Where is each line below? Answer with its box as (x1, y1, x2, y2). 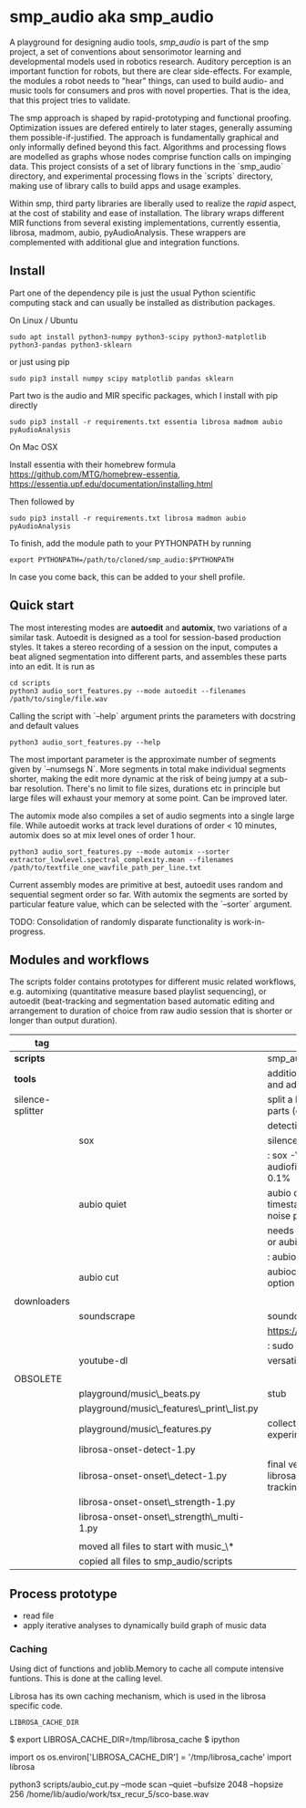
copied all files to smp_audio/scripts (78, 1555, 233, 1568)
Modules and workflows (9, 951, 149, 968)
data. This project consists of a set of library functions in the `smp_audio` (9, 161, 284, 171)
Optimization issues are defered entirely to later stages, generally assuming (9, 121, 293, 133)
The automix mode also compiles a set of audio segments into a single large (9, 810, 295, 821)
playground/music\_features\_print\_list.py (78, 1402, 259, 1415)
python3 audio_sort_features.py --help (9, 737, 161, 747)
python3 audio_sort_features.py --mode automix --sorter (9, 847, 230, 857)
